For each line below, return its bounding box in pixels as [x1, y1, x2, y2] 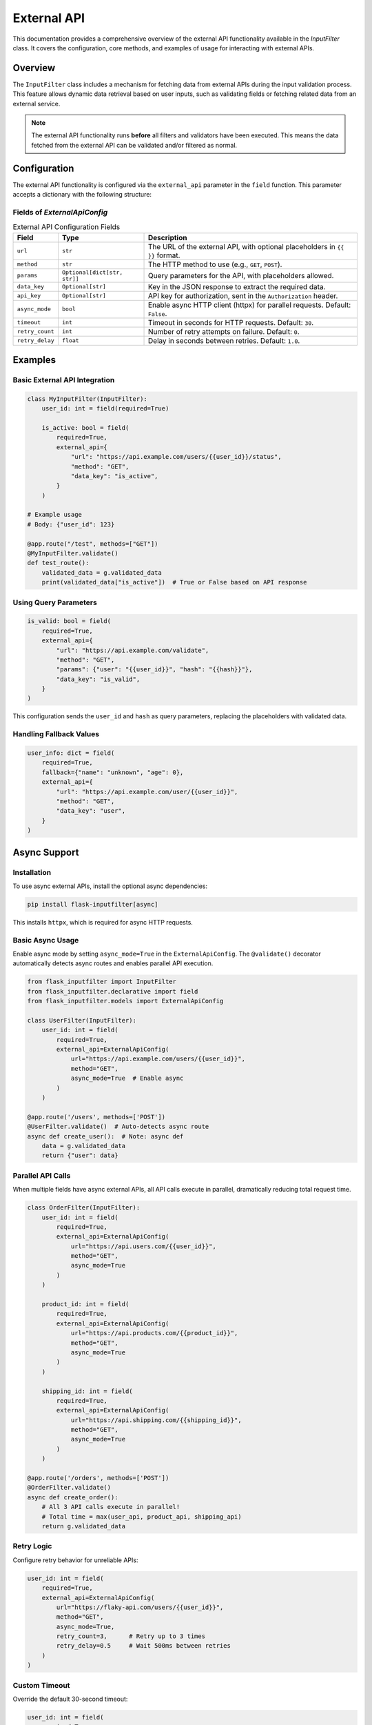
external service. [12, 99, 61, 108]
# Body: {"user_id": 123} [27, 520, 115, 528]
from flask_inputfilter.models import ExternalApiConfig [27, 997, 224, 1005]
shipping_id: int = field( [41, 1387, 134, 1395]
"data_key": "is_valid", [56, 675, 141, 683]
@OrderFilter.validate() [27, 1483, 112, 1492]
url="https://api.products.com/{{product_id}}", [70, 1329, 238, 1337]
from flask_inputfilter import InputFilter [27, 978, 177, 986]
